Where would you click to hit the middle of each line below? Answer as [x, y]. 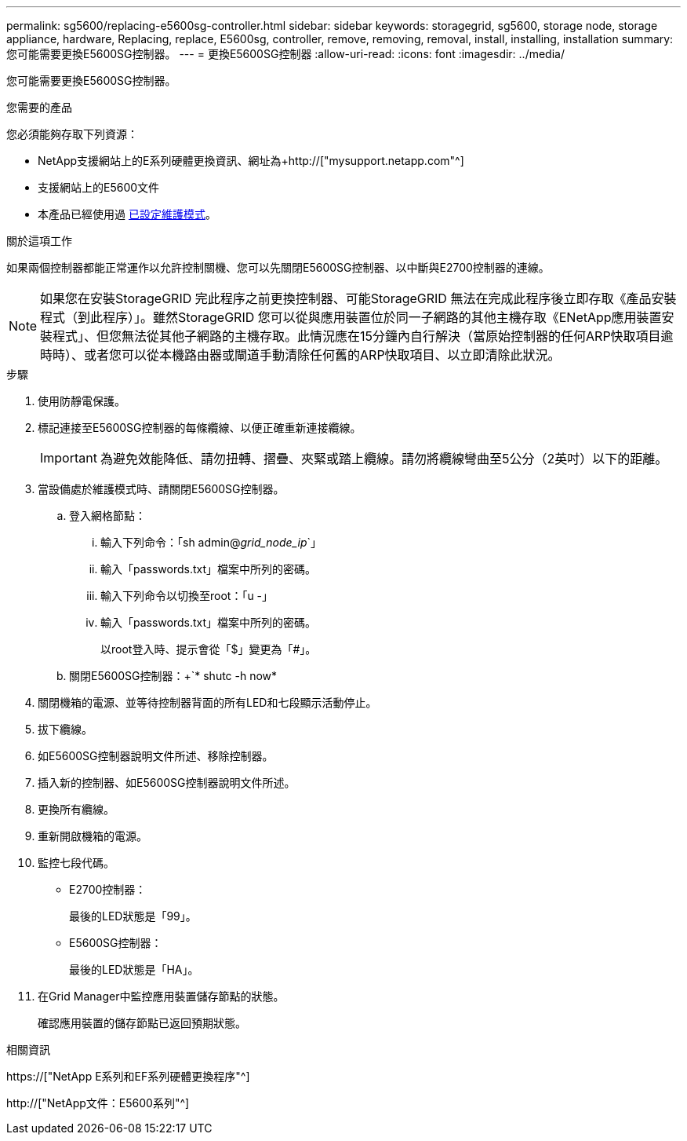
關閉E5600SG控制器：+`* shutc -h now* [173, 676]
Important [69, 458]
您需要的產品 [39, 107]
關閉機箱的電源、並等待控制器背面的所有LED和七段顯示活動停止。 [207, 702]
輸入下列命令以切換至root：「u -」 [187, 596]
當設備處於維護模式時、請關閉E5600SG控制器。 [161, 489]
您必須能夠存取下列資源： [72, 134]
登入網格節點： [107, 516]
